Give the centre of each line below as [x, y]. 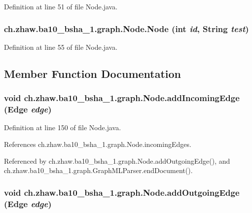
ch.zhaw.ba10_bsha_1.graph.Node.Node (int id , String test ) [126, 28]
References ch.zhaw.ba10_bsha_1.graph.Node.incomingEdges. [98, 144]
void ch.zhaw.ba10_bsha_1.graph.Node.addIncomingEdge [122, 98]
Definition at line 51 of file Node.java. [61, 6]
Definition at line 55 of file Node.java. [61, 47]
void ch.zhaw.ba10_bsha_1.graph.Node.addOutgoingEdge [122, 192]
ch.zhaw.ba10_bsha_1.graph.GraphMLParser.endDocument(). [98, 170]
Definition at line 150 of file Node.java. [63, 127]
